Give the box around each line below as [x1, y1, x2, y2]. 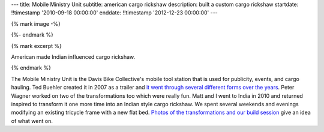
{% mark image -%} [11, 20, 61, 27]
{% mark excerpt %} [11, 42, 62, 49]
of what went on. [11, 117, 53, 124]
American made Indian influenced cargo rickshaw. [11, 53, 135, 60]
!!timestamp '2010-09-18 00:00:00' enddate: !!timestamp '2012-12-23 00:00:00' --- [11, 9, 218, 16]
